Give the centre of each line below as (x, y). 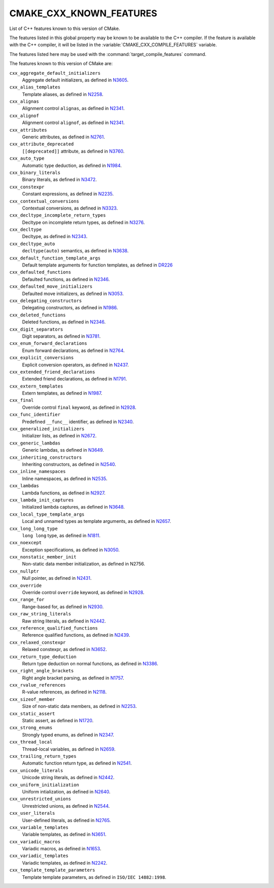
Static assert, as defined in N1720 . (58, 721)
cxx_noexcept (26, 543)
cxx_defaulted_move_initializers (51, 287)
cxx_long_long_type (33, 528)
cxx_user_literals (32, 813)
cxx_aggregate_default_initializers (55, 73)
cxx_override (26, 585)
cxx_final (22, 400)
